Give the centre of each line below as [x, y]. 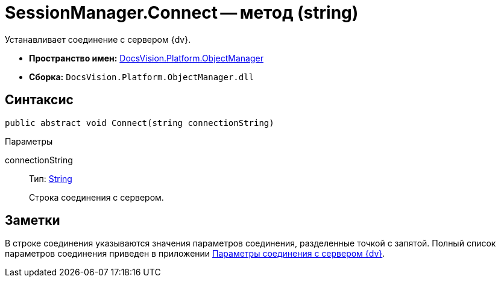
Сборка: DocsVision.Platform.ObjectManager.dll [142, 77]
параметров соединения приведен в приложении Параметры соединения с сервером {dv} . [195, 254]
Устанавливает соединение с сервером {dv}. [98, 39]
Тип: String [51, 178]
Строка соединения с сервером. [96, 197]
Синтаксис [39, 100]
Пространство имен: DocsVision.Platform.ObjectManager [146, 58]
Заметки [33, 221]
